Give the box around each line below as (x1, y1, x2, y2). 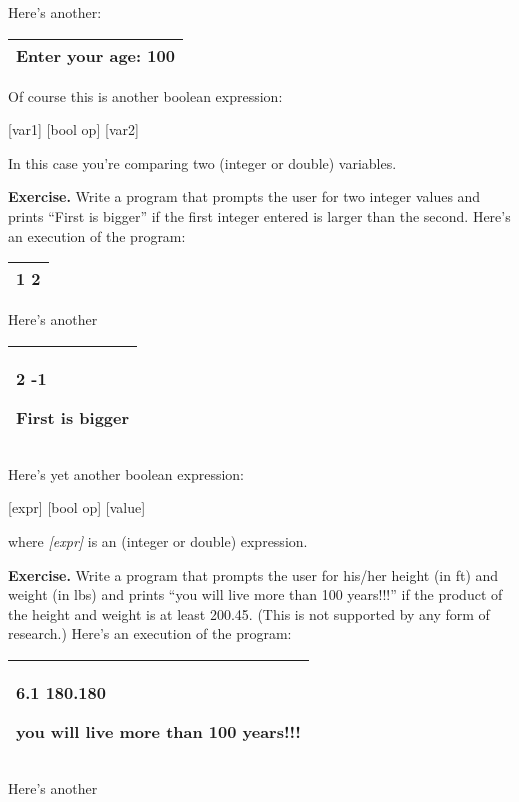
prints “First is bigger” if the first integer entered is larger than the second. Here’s (8, 205, 511, 226)
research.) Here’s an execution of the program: (8, 623, 292, 644)
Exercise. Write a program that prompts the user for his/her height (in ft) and (8, 564, 499, 585)
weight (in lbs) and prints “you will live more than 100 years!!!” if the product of (8, 584, 503, 605)
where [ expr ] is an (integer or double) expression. (8, 530, 308, 551)
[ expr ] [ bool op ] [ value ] (8, 497, 146, 518)
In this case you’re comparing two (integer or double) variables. (8, 152, 397, 173)
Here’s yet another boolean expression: (8, 463, 245, 484)
